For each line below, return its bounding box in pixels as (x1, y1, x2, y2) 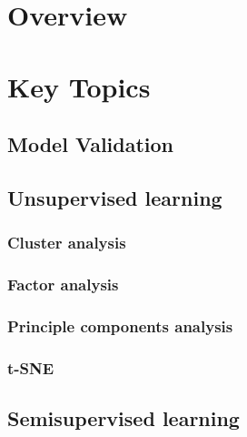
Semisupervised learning (7, 404, 240, 432)
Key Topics (7, 67, 151, 105)
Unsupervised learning (7, 183, 222, 211)
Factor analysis (7, 273, 119, 296)
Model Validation (7, 130, 174, 158)
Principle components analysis (7, 314, 233, 337)
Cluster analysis (7, 231, 126, 254)
